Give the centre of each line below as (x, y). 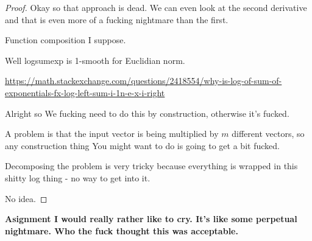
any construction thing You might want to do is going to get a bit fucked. (142, 145)
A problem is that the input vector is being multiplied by (112, 134)
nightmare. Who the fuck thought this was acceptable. (122, 230)
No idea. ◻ (26, 198)
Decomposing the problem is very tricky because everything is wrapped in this (151, 166)
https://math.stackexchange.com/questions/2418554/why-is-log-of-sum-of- (144, 81)
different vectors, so (268, 134)
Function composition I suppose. (66, 40)
